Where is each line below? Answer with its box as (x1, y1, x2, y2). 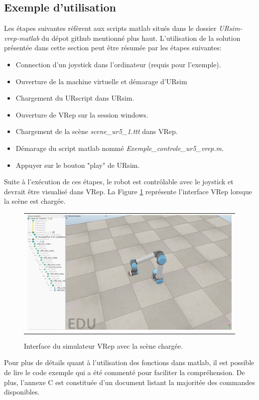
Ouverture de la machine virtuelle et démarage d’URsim (15, 76, 187, 86)
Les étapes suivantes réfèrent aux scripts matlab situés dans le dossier (4, 23, 217, 33)
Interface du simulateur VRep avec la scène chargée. (24, 340, 183, 351)
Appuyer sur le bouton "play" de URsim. (15, 159, 140, 170)
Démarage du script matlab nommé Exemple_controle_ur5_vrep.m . (15, 142, 224, 153)
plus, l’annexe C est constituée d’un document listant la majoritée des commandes (4, 377, 255, 387)
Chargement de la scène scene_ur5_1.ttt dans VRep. (15, 126, 178, 136)
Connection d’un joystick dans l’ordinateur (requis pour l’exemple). (15, 59, 221, 69)
